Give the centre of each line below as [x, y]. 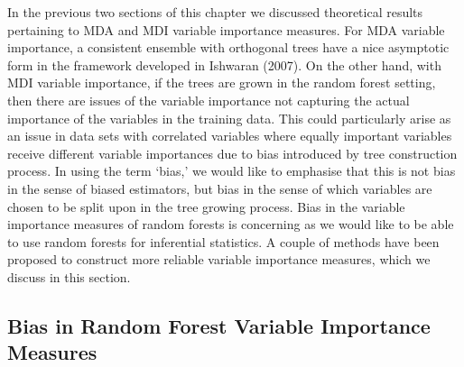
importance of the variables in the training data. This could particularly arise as [229, 118]
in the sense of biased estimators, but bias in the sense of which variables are [220, 188]
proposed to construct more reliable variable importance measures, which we [219, 259]
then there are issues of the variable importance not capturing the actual [209, 100]
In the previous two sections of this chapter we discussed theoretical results [215, 12]
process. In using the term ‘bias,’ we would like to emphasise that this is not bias [232, 171]
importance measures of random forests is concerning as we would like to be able [231, 224]
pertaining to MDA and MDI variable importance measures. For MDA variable [226, 29]
